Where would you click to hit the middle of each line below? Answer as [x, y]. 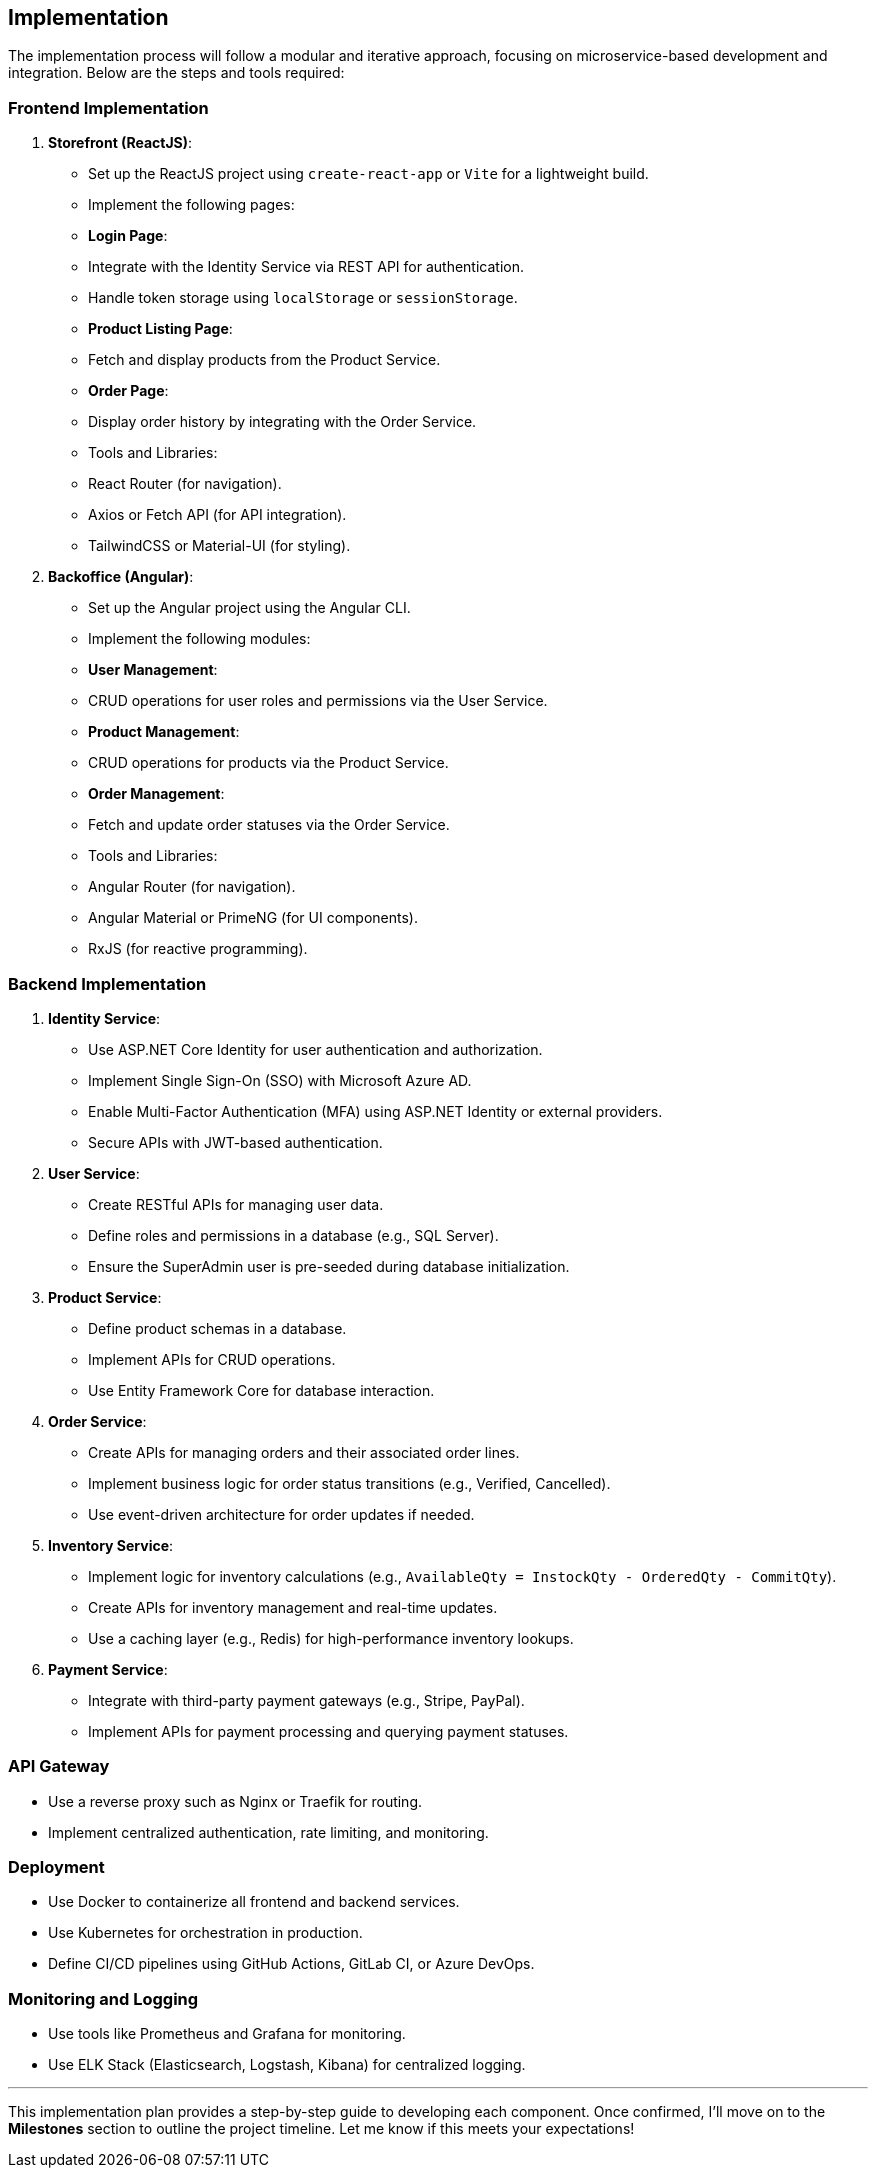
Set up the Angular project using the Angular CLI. [249, 608]
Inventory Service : [111, 1545]
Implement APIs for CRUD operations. [212, 1359]
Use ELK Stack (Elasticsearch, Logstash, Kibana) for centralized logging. [287, 2065]
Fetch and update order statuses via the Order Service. [269, 825]
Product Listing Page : [160, 329]
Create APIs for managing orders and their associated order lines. [304, 1452]
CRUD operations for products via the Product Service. [268, 763]
